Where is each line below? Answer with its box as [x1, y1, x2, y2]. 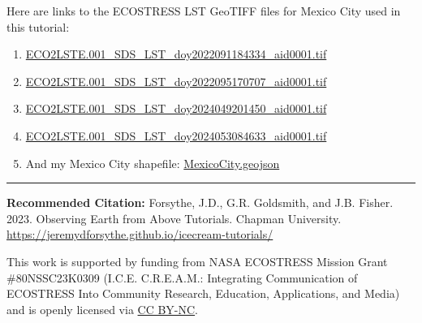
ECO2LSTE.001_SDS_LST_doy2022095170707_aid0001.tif [25, 72, 327, 89]
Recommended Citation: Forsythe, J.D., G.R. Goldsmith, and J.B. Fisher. [6, 194, 394, 211]
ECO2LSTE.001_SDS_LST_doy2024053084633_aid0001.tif [25, 127, 327, 144]
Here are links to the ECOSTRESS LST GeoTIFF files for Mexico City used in [6, 2, 401, 19]
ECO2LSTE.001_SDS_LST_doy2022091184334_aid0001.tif [25, 45, 327, 62]
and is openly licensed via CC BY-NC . [6, 300, 199, 317]
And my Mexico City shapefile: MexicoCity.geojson [25, 154, 280, 171]
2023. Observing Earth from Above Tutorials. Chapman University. [6, 209, 342, 226]
